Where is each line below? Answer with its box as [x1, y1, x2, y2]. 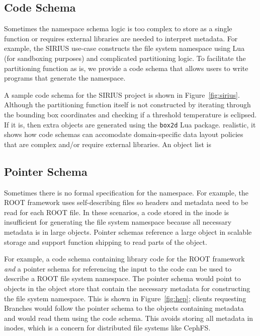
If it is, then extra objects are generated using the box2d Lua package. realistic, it [4, 119, 256, 129]
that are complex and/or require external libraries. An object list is [4, 139, 211, 149]
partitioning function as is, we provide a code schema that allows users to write [4, 62, 248, 73]
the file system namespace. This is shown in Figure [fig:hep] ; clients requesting [4, 293, 246, 303]
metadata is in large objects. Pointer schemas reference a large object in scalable [4, 226, 252, 237]
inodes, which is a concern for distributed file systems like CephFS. [4, 322, 211, 333]
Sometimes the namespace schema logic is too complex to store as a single [4, 23, 232, 34]
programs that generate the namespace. [4, 73, 126, 83]
